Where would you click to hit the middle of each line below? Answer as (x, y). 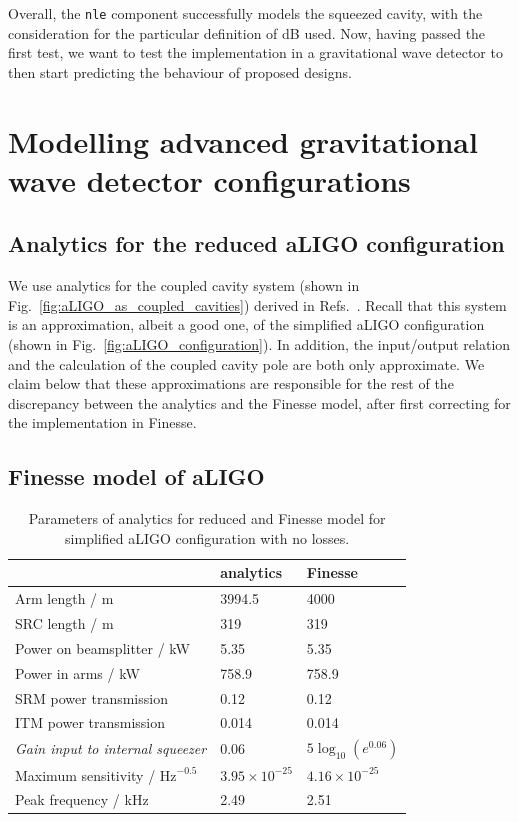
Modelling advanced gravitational (243, 140)
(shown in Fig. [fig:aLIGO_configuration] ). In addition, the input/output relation (259, 343)
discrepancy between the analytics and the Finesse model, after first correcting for (259, 402)
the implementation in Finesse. (102, 422)
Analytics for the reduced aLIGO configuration (256, 243)
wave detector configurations (209, 179)
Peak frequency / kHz (82, 799)
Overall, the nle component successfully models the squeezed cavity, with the (245, 13)
